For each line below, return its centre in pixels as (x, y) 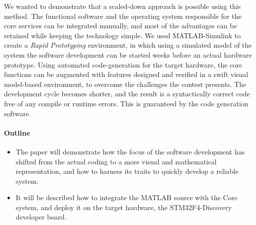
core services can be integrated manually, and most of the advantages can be (121, 26)
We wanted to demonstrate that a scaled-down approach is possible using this (123, 6)
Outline (17, 132)
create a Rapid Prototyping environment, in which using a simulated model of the (128, 45)
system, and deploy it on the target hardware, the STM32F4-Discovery (124, 207)
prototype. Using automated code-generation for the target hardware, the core (123, 64)
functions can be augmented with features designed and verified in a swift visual (126, 74)
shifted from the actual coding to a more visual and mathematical (116, 161)
